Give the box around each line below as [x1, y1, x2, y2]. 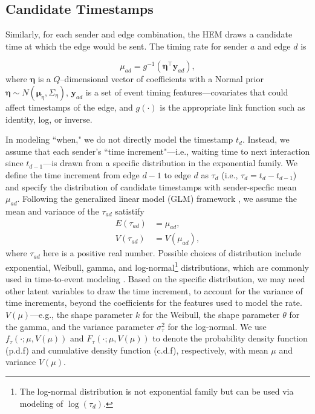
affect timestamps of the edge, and [5, 100, 133, 113]
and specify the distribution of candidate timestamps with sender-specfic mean [5, 180, 297, 193]
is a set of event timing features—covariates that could [85, 85, 288, 98]
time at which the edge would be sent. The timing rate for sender [5, 39, 248, 52]
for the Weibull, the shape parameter [143, 308, 280, 321]
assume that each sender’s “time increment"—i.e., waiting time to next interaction [5, 144, 310, 157]
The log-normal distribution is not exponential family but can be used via [19, 384, 294, 397]
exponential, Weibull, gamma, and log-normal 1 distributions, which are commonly [5, 259, 310, 273]
